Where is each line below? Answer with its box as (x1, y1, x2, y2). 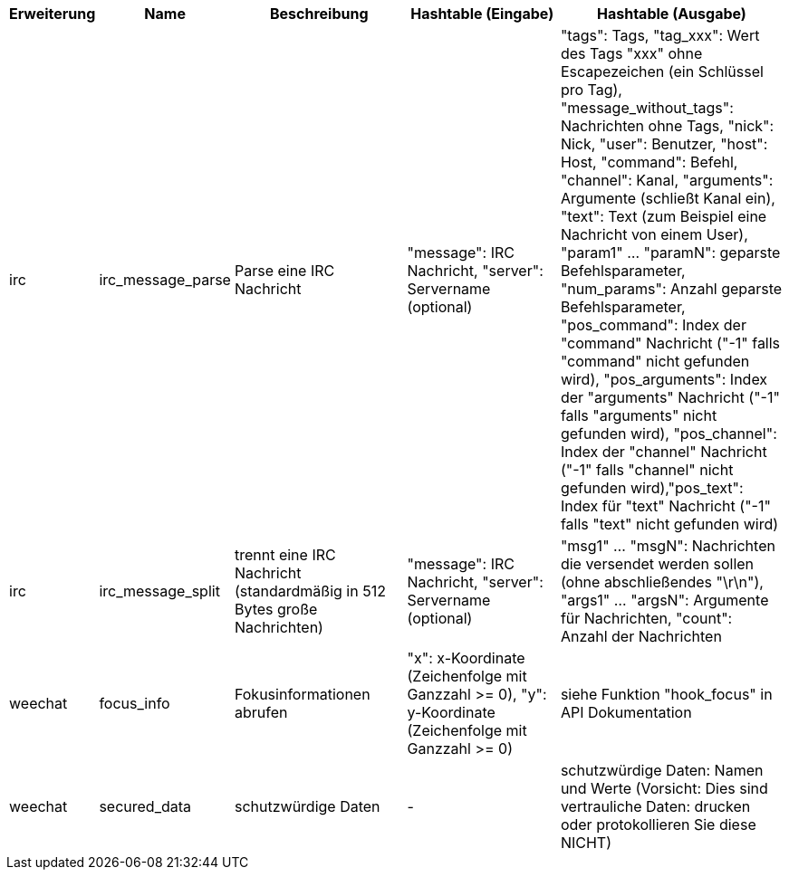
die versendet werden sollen (560, 555, 755, 573)
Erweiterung (9, 5, 96, 23)
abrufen (234, 703, 288, 721)
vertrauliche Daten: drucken (560, 797, 751, 815)
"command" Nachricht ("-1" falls (560, 334, 781, 352)
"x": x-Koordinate (407, 649, 525, 667)
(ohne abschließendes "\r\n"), (560, 573, 764, 591)
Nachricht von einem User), (560, 225, 748, 243)
